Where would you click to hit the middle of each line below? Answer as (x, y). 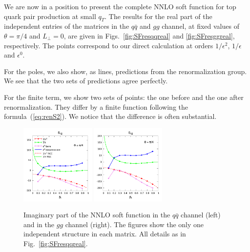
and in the (39, 224)
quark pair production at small (50, 16)
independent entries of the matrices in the (67, 26)
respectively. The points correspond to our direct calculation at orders (109, 45)
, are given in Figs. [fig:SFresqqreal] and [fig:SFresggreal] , (149, 35)
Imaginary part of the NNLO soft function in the (97, 215)
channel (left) (201, 215)
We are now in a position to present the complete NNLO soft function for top (120, 6)
